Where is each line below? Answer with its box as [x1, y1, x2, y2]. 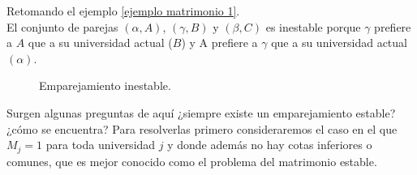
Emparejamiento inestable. [39, 77, 171, 94]
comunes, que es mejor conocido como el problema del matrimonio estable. [6, 152, 377, 169]
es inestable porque [265, 18, 361, 35]
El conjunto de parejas [6, 18, 118, 35]
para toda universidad [45, 136, 156, 153]
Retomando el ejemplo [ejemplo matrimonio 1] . [6, 2, 240, 19]
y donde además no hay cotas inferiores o [167, 136, 372, 153]
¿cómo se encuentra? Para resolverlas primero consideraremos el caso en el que [6, 120, 398, 137]
